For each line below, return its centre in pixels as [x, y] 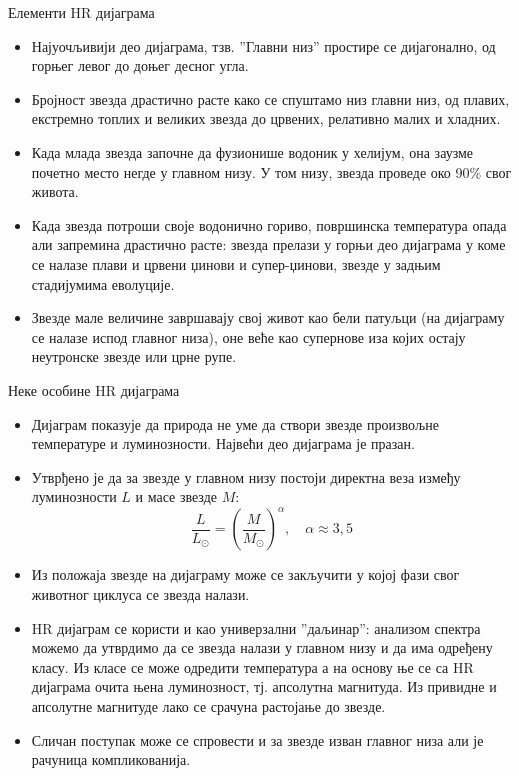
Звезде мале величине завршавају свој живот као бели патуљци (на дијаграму [268, 317]
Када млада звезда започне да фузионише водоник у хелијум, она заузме [252, 151]
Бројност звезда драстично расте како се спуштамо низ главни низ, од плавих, [270, 98]
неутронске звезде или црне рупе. [134, 356]
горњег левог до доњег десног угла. [140, 65]
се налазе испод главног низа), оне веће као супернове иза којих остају [248, 336]
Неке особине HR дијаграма [94, 389]
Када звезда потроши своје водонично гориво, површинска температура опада [269, 224]
